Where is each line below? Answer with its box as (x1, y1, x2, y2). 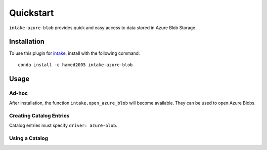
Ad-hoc (9, 89, 28, 96)
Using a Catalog (9, 135, 48, 142)
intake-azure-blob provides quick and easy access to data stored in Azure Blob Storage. (9, 25, 197, 31)
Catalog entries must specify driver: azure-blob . (9, 122, 117, 128)
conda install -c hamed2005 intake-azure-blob (18, 62, 133, 68)
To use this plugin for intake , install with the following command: (9, 50, 140, 56)
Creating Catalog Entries (9, 112, 70, 119)
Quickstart (9, 7, 54, 18)
